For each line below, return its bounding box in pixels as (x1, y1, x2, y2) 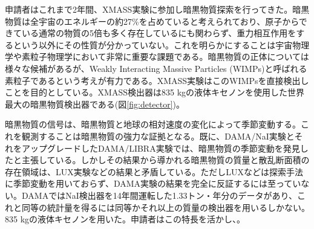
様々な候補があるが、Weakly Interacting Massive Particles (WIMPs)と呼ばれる (5, 62, 307, 74)
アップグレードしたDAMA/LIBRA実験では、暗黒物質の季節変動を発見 (21, 141, 300, 154)
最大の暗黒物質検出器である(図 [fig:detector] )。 (5, 97, 185, 110)
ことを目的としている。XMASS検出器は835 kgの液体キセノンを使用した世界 (5, 86, 305, 98)
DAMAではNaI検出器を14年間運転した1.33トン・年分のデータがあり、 (21, 189, 298, 201)
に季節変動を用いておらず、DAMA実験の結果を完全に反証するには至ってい (5, 177, 301, 190)
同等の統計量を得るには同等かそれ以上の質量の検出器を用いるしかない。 (21, 201, 310, 213)
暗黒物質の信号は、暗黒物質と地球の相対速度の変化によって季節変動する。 (5, 118, 301, 131)
